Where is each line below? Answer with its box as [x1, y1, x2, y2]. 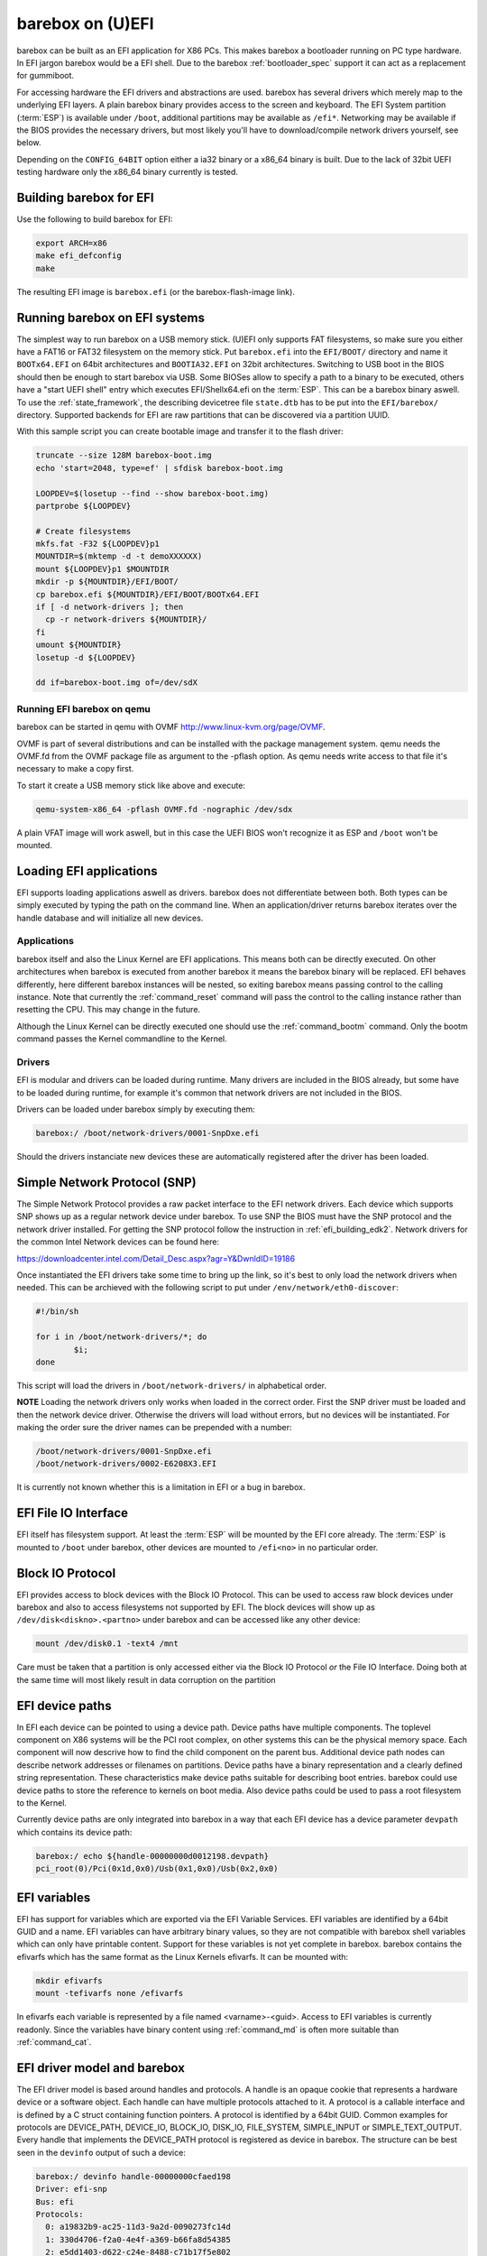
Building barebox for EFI [16, 190, 154, 205]
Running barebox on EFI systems [16, 310, 206, 325]
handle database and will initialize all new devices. [16, 912, 204, 923]
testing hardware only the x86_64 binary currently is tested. [16, 167, 239, 178]
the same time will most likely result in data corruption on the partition [16, 1674, 276, 1685]
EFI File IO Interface [16, 1505, 129, 1521]
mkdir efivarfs [35, 1975, 103, 1985]
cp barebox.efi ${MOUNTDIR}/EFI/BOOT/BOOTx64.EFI [35, 589, 260, 599]
